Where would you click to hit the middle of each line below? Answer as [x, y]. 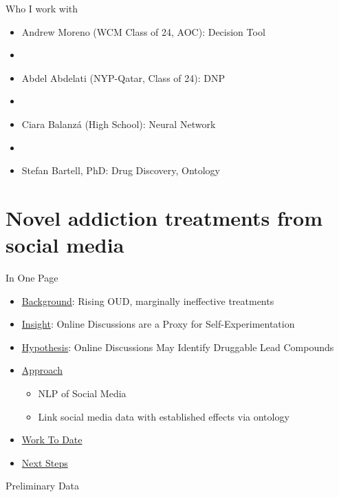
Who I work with [42, 8]
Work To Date [52, 440]
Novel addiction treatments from [164, 217]
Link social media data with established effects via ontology [164, 416]
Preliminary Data [43, 486]
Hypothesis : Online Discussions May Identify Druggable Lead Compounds [178, 347]
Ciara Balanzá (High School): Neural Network [119, 124]
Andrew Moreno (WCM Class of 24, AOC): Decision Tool [143, 31]
